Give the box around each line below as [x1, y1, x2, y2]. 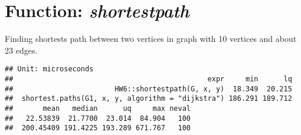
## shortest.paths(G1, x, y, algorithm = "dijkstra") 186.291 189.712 [5, 94, 292, 103]
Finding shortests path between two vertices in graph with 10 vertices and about [5, 32, 297, 45]
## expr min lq [5, 74, 292, 83]
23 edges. [5, 44, 38, 56]
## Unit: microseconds [5, 65, 94, 74]
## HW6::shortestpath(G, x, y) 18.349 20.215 [5, 84, 292, 93]
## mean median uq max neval [5, 104, 191, 113]
